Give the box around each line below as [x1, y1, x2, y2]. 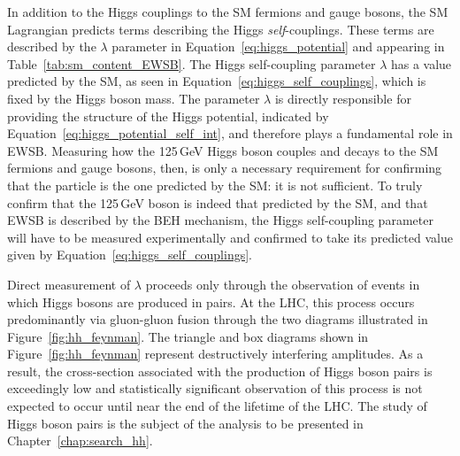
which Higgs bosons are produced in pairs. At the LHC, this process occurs [7, 292, 415, 311]
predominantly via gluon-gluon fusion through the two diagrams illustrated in [7, 310, 428, 328]
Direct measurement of [7, 274, 131, 293]
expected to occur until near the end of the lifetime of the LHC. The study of [7, 397, 427, 415]
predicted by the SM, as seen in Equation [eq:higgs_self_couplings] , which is [7, 72, 426, 90]
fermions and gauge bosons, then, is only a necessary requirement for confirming [7, 158, 442, 177]
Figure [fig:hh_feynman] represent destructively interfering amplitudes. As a [7, 344, 424, 363]
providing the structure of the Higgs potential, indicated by [7, 106, 329, 125]
